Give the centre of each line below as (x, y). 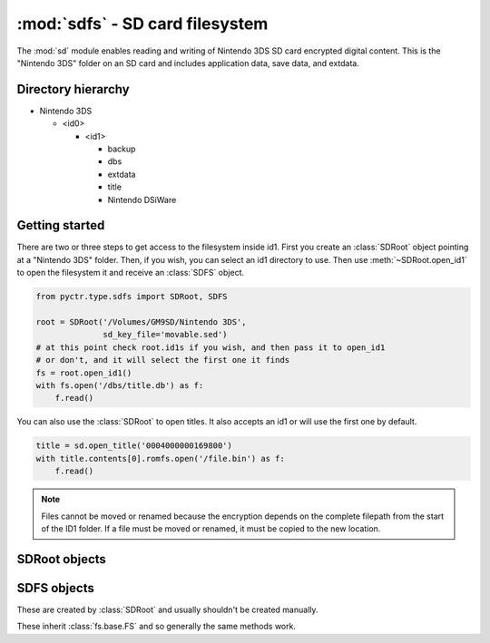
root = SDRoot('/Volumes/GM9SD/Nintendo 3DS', (141, 322)
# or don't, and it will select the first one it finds (163, 360)
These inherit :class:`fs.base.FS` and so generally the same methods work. (157, 627)
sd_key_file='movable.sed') (165, 335)
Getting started (61, 225)
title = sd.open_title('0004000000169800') (134, 446)
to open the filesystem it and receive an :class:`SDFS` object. (131, 273)
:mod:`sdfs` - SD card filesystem (142, 24)
